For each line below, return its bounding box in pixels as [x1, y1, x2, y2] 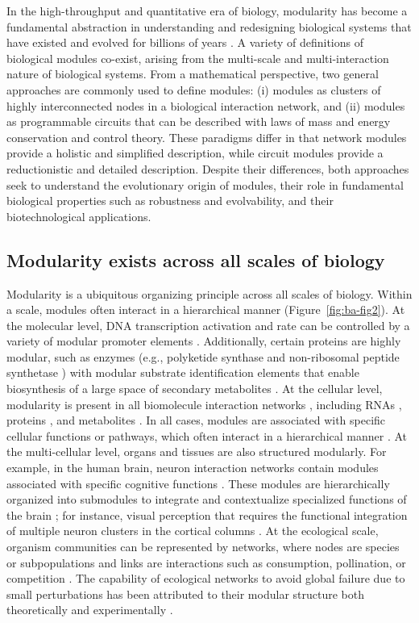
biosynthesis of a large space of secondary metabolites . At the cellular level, [6, 380, 383, 397]
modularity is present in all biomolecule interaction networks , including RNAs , [6, 395, 402, 412]
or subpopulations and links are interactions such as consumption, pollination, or [6, 554, 406, 571]
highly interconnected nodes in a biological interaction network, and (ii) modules [6, 97, 405, 114]
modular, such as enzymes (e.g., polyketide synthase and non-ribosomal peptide [6, 348, 400, 365]
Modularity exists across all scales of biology [6, 247, 385, 272]
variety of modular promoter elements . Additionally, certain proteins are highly [6, 332, 401, 349]
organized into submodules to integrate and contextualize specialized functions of [6, 491, 407, 508]
